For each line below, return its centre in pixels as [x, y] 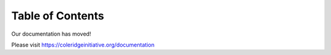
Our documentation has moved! [51, 34]
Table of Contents [58, 16]
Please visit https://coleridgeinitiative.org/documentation [83, 45]
